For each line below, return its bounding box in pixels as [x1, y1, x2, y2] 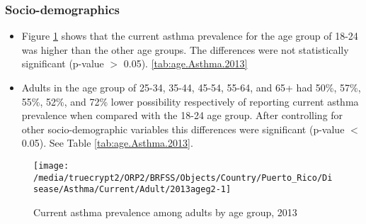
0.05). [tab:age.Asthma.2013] [123, 56, 248, 71]
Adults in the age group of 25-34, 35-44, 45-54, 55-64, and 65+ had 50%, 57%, [21, 80, 361, 94]
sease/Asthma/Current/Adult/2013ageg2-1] [33, 184, 231, 195]
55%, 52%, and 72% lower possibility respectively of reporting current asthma [21, 94, 359, 108]
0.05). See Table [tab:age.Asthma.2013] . [21, 135, 193, 150]
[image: [33, 160, 69, 171]
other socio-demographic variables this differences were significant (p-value [21, 121, 345, 136]
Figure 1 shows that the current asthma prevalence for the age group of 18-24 [21, 28, 358, 43]
